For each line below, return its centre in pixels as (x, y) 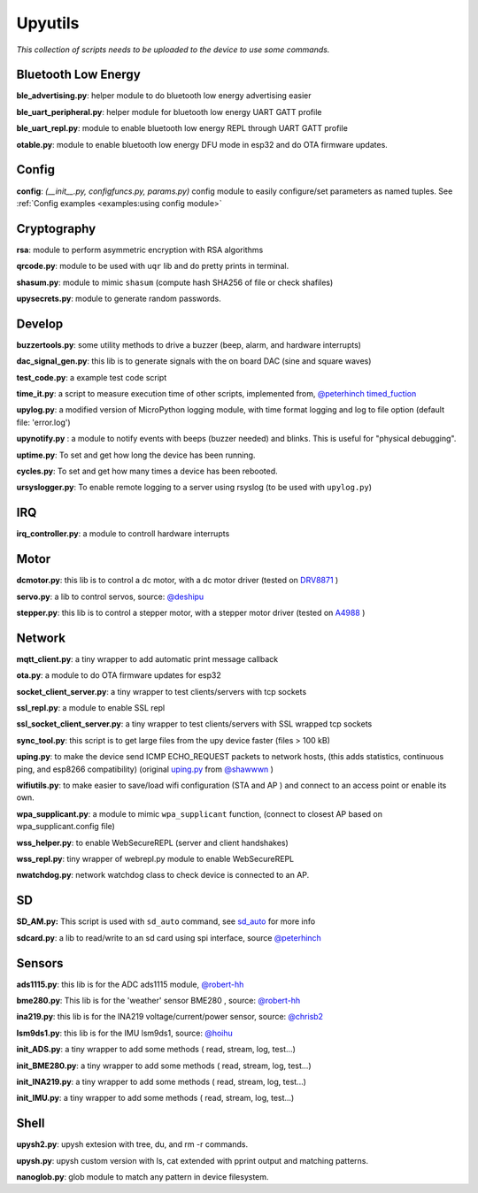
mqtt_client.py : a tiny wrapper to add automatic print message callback (147, 658)
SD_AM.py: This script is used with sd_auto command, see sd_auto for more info (166, 921)
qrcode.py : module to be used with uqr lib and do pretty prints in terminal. (153, 266)
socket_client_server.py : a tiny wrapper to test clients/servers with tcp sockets (162, 691)
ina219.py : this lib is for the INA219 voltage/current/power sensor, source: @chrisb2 (170, 1017)
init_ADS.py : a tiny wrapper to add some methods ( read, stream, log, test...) (156, 1050)
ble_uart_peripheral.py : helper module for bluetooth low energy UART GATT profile (169, 112)
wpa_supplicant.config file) (66, 827)
